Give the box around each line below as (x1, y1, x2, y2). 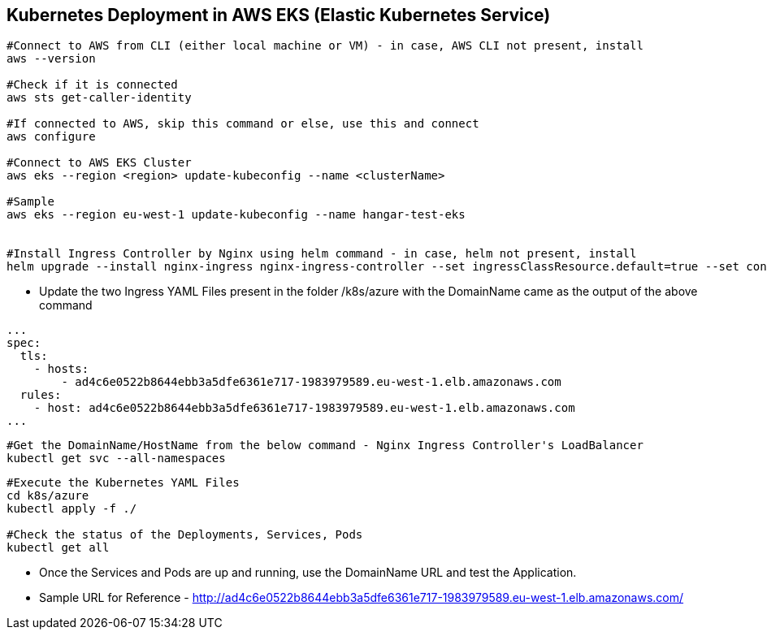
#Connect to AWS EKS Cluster (6, 156, 192, 170)
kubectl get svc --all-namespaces (6, 452, 226, 465)
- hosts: (33, 362, 89, 376)
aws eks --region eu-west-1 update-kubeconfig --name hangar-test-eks (6, 208, 466, 222)
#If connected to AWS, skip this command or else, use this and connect (6, 117, 479, 131)
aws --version (6, 52, 96, 66)
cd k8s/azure (6, 489, 89, 503)
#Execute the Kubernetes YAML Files (6, 476, 240, 490)
